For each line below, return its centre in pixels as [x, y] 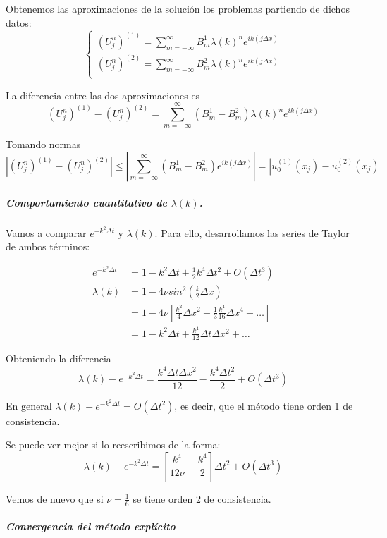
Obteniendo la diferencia [59, 359]
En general [29, 405]
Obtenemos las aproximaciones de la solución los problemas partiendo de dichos [178, 8]
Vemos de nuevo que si [55, 498]
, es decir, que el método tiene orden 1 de [264, 405]
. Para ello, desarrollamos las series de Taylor [252, 232]
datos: [19, 22]
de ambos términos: [48, 246]
